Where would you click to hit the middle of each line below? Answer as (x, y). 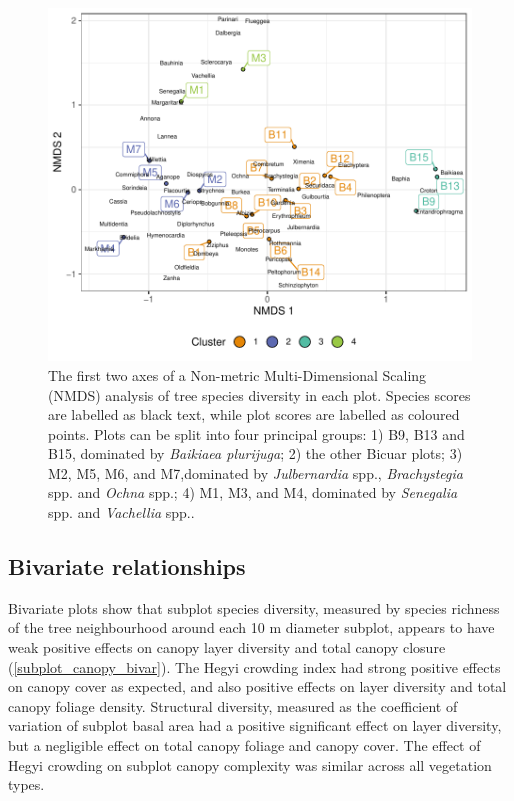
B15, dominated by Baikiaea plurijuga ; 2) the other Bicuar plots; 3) (255, 453)
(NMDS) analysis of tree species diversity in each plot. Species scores (259, 394)
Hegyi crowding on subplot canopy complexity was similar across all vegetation (250, 764)
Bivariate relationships (127, 566)
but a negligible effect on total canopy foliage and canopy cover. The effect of (244, 745)
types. (26, 784)
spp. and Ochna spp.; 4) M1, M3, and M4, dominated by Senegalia (253, 492)
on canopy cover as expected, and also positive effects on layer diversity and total (257, 686)
